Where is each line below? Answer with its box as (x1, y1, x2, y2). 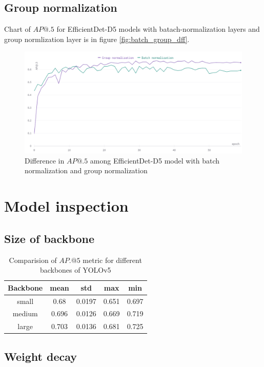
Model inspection (4, 195, 129, 216)
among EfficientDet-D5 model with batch (90, 155, 220, 166)
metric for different (83, 254, 142, 265)
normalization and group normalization (25, 165, 148, 176)
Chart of (4, 24, 31, 34)
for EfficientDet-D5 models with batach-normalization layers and (56, 24, 260, 34)
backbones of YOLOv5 (39, 264, 111, 275)
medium (12, 308, 38, 319)
